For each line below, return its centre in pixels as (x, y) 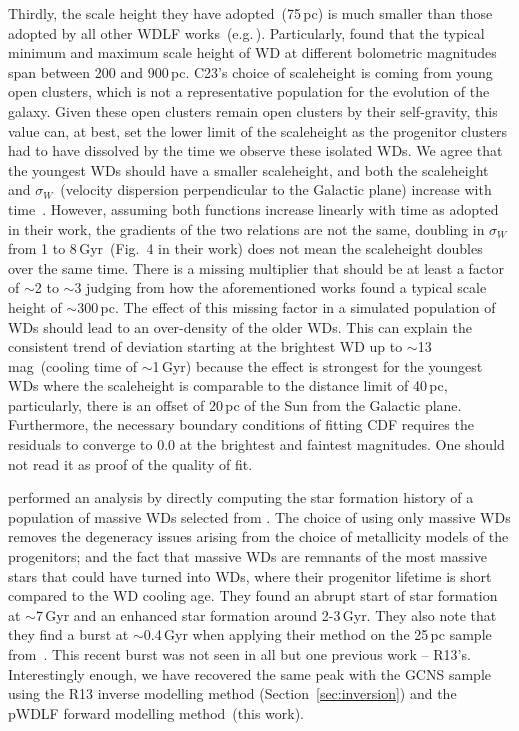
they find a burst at (68, 634)
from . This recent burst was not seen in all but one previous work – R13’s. (239, 654)
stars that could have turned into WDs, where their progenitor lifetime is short (250, 575)
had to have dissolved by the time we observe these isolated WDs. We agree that (255, 150)
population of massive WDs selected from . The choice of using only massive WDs (259, 516)
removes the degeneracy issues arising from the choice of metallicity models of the (258, 536)
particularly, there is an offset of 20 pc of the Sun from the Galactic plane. (235, 404)
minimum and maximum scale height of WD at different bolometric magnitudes (252, 52)
